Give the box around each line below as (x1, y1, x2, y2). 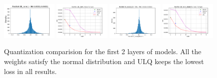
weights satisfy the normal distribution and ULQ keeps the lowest (4, 56, 204, 67)
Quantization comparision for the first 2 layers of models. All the (4, 46, 202, 57)
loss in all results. (4, 66, 57, 76)
